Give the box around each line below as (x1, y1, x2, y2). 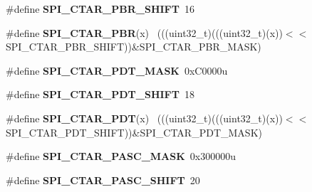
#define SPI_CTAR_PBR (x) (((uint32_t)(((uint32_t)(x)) (6, 25, 283, 40)
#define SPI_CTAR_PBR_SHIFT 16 (6, 1, 194, 16)
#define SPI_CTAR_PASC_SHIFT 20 (6, 172, 200, 187)
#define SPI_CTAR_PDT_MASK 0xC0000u (6, 63, 228, 78)
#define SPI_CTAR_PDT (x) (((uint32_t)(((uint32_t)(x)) (6, 110, 283, 125)
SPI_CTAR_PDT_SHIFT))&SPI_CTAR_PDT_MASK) (6, 124, 262, 139)
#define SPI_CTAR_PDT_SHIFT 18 (6, 87, 194, 102)
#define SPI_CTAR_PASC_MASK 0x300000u (6, 149, 236, 164)
